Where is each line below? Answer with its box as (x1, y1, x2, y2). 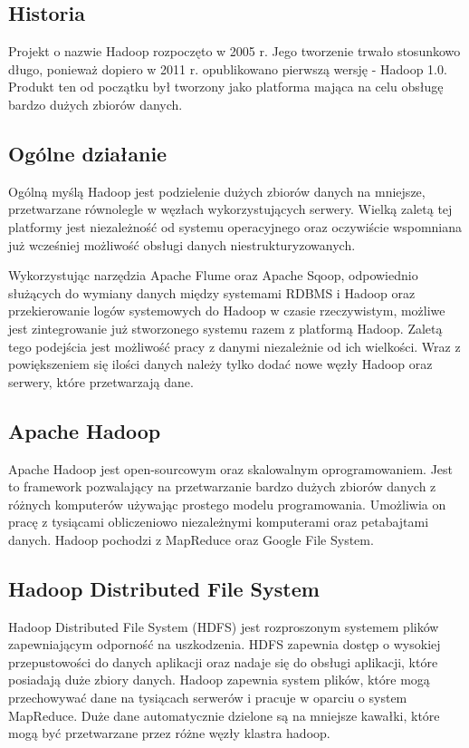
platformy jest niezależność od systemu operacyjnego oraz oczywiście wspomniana (8, 217, 463, 236)
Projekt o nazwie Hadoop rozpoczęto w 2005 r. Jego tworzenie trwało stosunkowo (8, 42, 461, 61)
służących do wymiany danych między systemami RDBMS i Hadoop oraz (8, 283, 416, 302)
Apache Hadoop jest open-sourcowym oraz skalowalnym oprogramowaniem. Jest (8, 459, 454, 478)
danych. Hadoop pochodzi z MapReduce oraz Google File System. (8, 529, 374, 549)
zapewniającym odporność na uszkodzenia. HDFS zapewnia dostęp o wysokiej (8, 635, 441, 654)
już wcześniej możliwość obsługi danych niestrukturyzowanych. (8, 235, 356, 254)
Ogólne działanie (8, 139, 167, 167)
